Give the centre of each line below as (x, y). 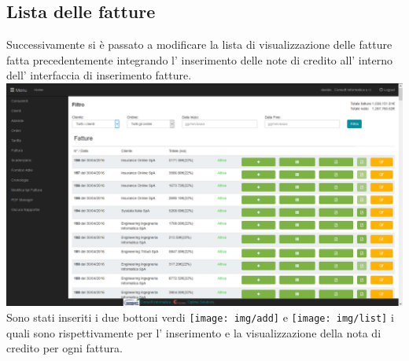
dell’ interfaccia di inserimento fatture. (99, 75)
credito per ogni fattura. (64, 348)
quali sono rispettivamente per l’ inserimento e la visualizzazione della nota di (194, 332)
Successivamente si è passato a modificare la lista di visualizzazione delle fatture (199, 44)
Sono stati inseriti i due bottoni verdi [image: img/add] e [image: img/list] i (200, 317)
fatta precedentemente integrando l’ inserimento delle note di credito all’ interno (200, 59)
